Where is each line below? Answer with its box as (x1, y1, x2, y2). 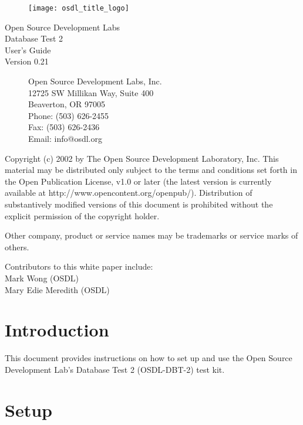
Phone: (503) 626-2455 (28, 109, 109, 121)
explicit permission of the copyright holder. (5, 209, 160, 222)
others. (5, 240, 29, 253)
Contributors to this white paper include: (5, 260, 153, 273)
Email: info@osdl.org (28, 132, 102, 144)
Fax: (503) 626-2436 (28, 121, 100, 133)
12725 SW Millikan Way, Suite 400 (28, 86, 154, 98)
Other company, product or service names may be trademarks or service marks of (5, 229, 298, 242)
